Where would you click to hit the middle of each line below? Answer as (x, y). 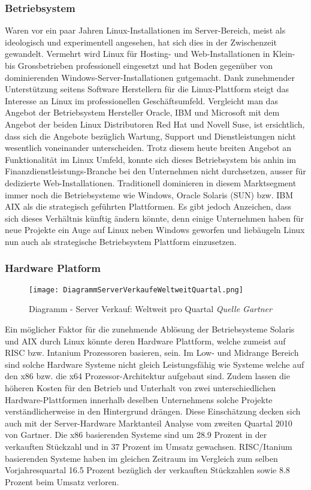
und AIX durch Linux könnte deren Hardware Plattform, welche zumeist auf (145, 341)
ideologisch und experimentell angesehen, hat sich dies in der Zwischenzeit (141, 42)
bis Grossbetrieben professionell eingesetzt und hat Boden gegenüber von (139, 65)
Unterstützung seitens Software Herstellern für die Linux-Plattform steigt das (147, 89)
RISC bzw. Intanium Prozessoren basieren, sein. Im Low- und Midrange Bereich (152, 353)
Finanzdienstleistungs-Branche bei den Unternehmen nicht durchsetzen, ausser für (155, 171)
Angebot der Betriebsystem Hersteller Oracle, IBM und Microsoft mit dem (142, 112)
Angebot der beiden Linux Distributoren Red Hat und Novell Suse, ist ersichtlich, (155, 124)
